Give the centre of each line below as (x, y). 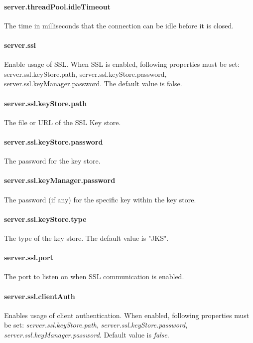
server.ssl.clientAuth (40, 296)
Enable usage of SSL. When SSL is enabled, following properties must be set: (122, 64)
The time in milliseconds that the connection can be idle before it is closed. (119, 25)
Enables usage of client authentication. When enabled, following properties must (127, 315)
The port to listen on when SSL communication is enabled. (94, 276)
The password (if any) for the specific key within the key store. (100, 199)
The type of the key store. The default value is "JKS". (86, 238)
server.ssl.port (29, 257)
